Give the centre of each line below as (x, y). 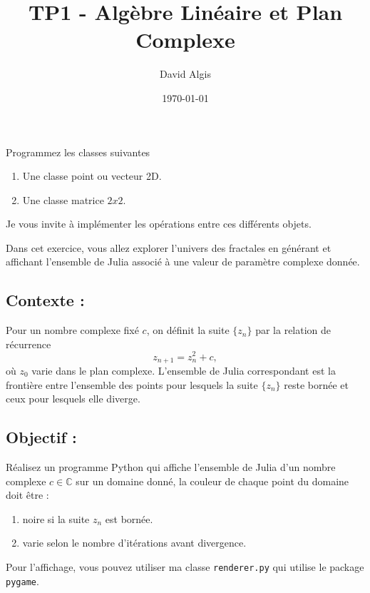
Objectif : (41, 437)
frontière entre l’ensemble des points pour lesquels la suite (132, 384)
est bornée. (129, 518)
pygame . (22, 581)
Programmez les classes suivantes (78, 152)
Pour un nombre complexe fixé (72, 330)
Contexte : (45, 300)
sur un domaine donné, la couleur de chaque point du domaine (212, 481)
